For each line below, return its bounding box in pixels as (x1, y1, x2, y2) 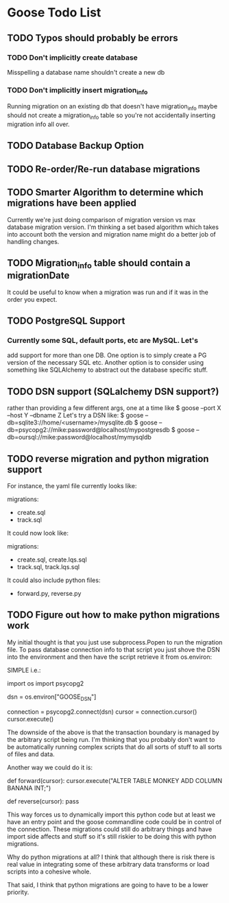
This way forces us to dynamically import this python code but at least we (7, 810, 216, 819)
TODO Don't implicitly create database (7, 53, 138, 62)
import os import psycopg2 (7, 679, 84, 687)
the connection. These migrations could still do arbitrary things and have (7, 825, 213, 833)
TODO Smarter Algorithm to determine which (7, 186, 204, 198)
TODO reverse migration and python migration (7, 453, 209, 464)
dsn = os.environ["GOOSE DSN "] (7, 693, 97, 702)
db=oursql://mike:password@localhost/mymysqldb (7, 433, 152, 442)
